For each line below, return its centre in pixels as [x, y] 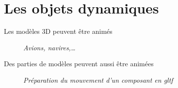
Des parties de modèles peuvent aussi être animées [79, 64]
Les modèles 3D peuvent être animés [58, 31]
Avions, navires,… [49, 47]
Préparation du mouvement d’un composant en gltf [98, 80]
